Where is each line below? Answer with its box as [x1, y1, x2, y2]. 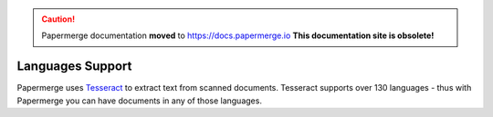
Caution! [41, 14, 76, 24]
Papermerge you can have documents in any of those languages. [16, 95, 262, 106]
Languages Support [16, 59, 132, 74]
